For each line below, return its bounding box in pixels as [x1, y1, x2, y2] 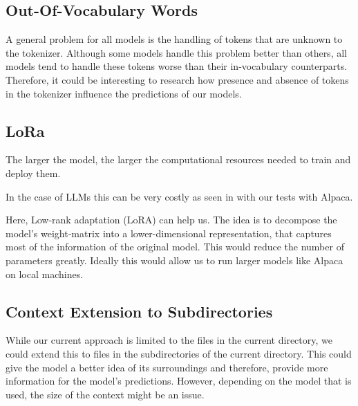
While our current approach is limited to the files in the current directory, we [6, 333, 332, 347]
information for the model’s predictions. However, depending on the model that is [6, 373, 352, 388]
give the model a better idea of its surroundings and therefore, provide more [6, 360, 328, 374]
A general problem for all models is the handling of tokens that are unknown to [6, 32, 343, 46]
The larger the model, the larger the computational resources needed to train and [6, 152, 351, 167]
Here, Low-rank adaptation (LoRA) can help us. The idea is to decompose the [6, 212, 337, 227]
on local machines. [6, 266, 84, 281]
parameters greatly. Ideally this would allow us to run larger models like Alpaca [6, 252, 343, 267]
